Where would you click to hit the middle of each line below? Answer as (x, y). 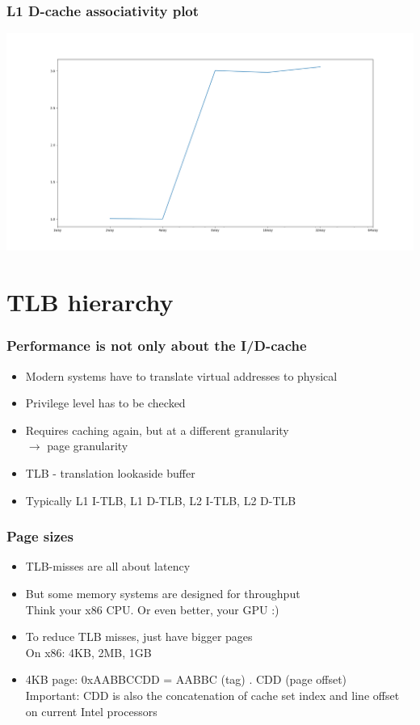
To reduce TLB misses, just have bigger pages (139, 636)
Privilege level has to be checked (105, 403)
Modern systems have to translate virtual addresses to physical (181, 375)
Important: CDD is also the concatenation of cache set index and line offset (212, 695)
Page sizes (40, 536)
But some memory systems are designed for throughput (163, 593)
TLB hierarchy (90, 302)
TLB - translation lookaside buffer (110, 473)
